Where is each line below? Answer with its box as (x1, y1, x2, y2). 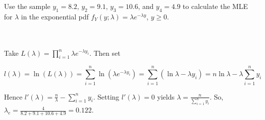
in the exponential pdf (21, 11, 89, 21)
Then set (93, 47, 121, 58)
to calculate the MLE (182, 1, 248, 11)
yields (157, 91, 175, 102)
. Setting (93, 91, 120, 102)
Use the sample (4, 1, 51, 11)
